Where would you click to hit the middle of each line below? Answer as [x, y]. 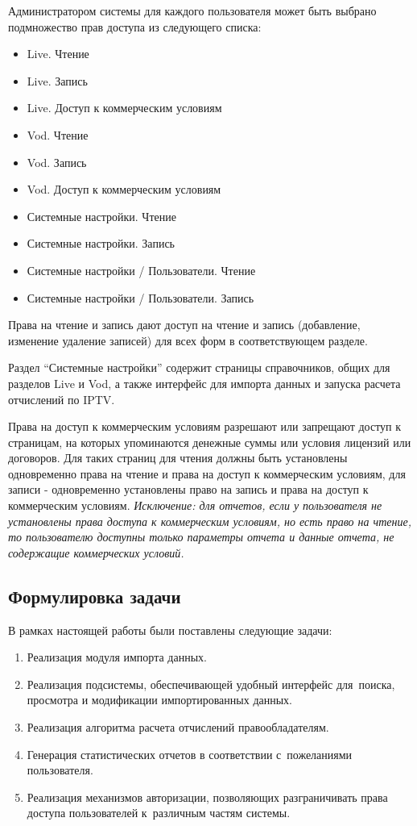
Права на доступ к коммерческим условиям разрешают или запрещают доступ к [205, 426]
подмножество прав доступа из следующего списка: [135, 26]
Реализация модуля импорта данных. [117, 657]
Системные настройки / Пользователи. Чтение [141, 270]
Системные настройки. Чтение [101, 216]
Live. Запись [57, 80]
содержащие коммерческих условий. [96, 552]
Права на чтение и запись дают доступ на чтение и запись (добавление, [184, 325]
